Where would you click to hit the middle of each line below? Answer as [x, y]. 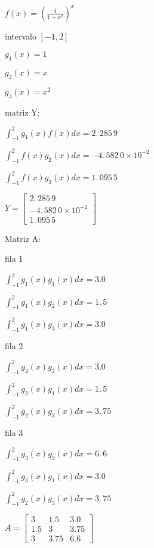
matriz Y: [22, 112]
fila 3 [14, 433]
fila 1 [14, 258]
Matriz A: [23, 238]
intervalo [21, 36]
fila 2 [14, 345]
